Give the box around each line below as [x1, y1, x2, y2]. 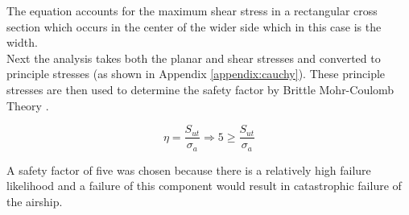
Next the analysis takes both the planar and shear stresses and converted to [6, 49, 381, 66]
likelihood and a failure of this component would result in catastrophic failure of [6, 177, 402, 194]
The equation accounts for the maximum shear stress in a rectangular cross [6, 2, 378, 19]
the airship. [6, 192, 63, 209]
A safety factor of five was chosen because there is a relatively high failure [6, 161, 371, 178]
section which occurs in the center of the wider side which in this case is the [6, 18, 382, 35]
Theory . [6, 97, 49, 114]
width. [6, 34, 38, 51]
